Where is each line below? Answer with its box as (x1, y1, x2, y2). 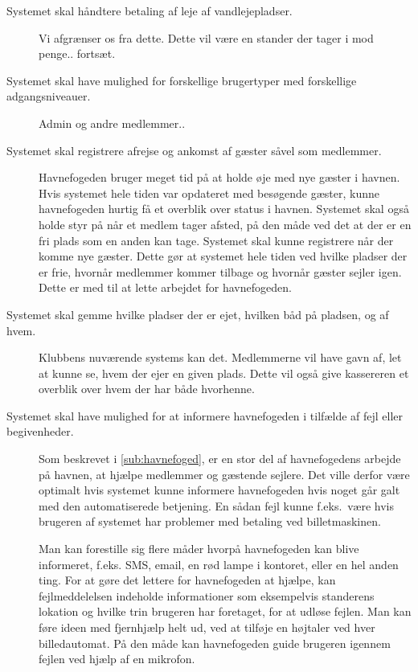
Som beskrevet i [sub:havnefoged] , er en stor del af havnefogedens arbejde (39, 450, 401, 467)
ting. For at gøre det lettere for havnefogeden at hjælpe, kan (39, 572, 336, 588)
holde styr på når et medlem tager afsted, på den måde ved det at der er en (39, 215, 412, 232)
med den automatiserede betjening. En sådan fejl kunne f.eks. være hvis (39, 497, 394, 514)
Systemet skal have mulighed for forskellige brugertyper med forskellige (6, 72, 357, 88)
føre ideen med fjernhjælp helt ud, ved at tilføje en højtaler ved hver (39, 619, 375, 635)
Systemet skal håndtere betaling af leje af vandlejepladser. (6, 2, 293, 18)
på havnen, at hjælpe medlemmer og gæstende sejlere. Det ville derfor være (39, 465, 410, 482)
